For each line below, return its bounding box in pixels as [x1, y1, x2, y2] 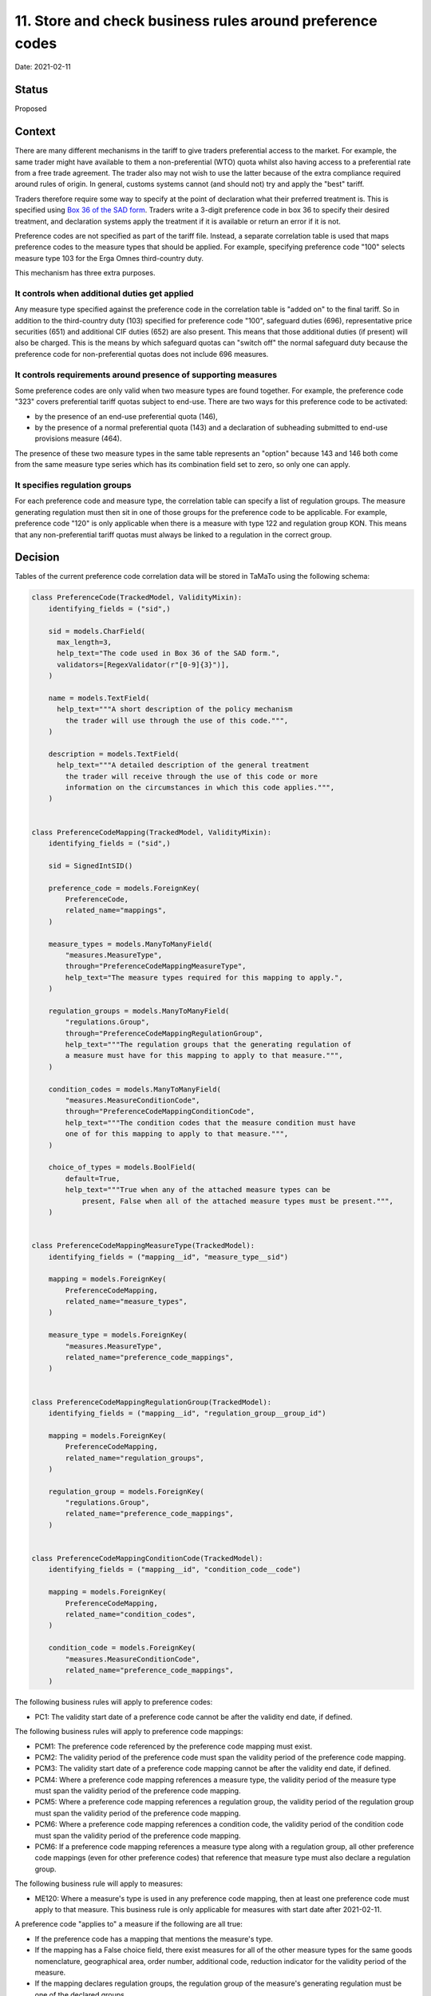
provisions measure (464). [34, 434, 123, 443]
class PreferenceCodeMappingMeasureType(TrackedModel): [31, 1242, 255, 1250]
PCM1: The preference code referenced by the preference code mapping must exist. [34, 1741, 313, 1751]
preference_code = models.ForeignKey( [48, 883, 200, 893]
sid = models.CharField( [48, 627, 146, 636]
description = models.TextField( [48, 749, 180, 758]
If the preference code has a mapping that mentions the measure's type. [34, 1934, 273, 1943]
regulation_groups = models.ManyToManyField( [48, 1006, 230, 1016]
